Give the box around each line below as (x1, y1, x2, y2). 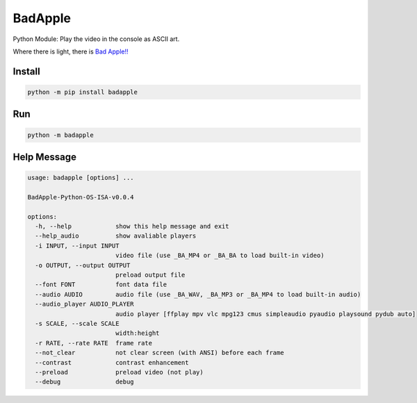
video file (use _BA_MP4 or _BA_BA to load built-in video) (115, 252, 325, 260)
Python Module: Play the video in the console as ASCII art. (13, 35, 180, 43)
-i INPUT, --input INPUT (35, 242, 120, 249)
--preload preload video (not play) (35, 368, 204, 376)
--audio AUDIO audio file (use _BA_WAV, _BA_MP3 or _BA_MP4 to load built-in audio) (35, 290, 361, 298)
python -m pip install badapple (27, 88, 138, 96)
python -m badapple (27, 131, 94, 139)
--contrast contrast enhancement (35, 359, 189, 366)
